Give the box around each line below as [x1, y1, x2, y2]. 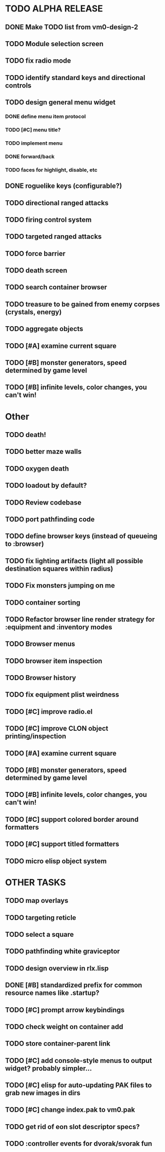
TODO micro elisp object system [5, 857, 107, 865]
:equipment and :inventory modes [5, 622, 112, 631]
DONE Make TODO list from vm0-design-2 [5, 23, 138, 31]
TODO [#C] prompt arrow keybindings [5, 1005, 125, 1014]
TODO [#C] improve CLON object [5, 724, 109, 733]
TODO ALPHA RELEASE [5, 3, 103, 14]
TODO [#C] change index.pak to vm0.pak [5, 1106, 135, 1114]
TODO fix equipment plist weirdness [5, 691, 119, 699]
